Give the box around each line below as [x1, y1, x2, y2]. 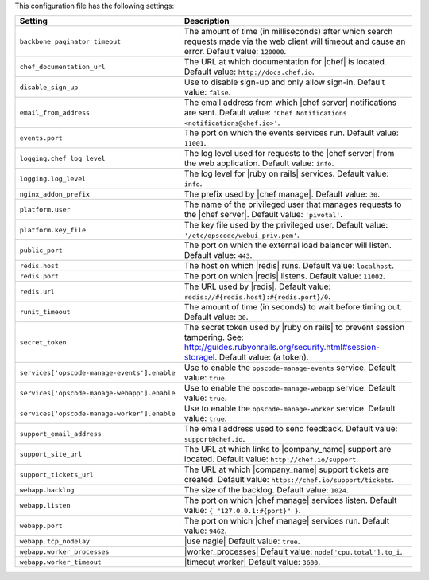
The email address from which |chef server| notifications [184, 97, 397, 108]
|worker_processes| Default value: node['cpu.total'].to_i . [184, 546, 403, 557]
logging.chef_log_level [19, 154, 106, 162]
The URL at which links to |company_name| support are [184, 444, 392, 455]
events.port [19, 134, 63, 142]
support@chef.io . [184, 434, 245, 445]
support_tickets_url [19, 470, 95, 479]
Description [184, 16, 230, 27]
